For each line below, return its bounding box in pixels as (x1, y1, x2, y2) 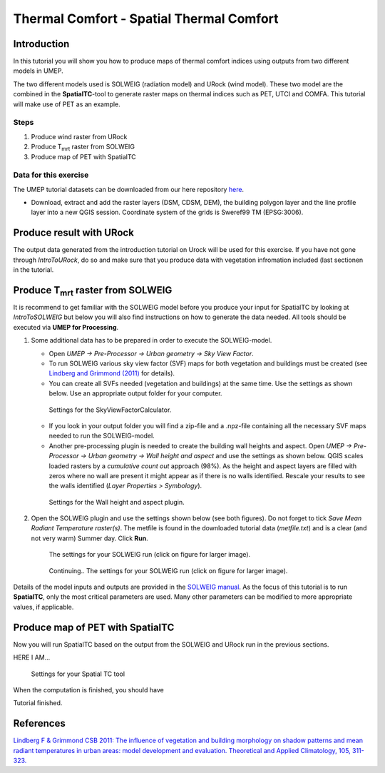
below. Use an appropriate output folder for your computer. (48, 389, 222, 398)
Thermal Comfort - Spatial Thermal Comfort (13, 11, 279, 26)
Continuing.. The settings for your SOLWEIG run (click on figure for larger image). (48, 566, 288, 575)
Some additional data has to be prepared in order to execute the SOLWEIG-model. (31, 336, 272, 345)
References (13, 717, 66, 729)
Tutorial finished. (13, 699, 63, 707)
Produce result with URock (13, 227, 135, 239)
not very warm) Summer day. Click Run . (31, 534, 149, 542)
